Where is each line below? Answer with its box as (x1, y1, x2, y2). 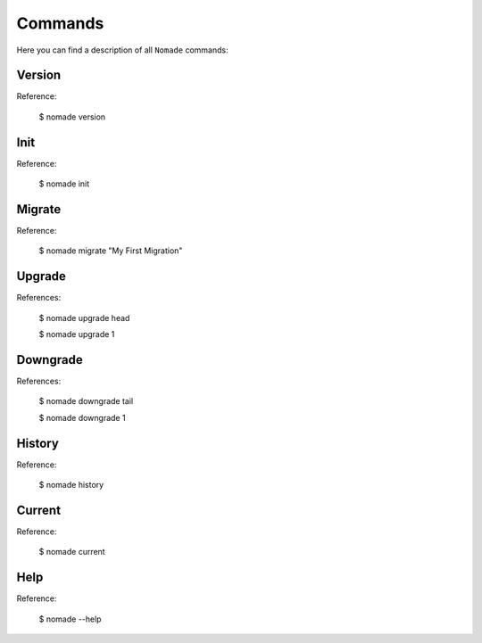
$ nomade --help (38, 614, 102, 624)
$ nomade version (38, 111, 106, 122)
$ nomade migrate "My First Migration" (38, 245, 183, 256)
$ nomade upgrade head (38, 312, 130, 323)
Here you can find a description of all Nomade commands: (16, 45, 229, 55)
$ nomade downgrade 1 (38, 412, 126, 423)
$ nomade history (38, 480, 104, 490)
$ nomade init (38, 178, 90, 189)
